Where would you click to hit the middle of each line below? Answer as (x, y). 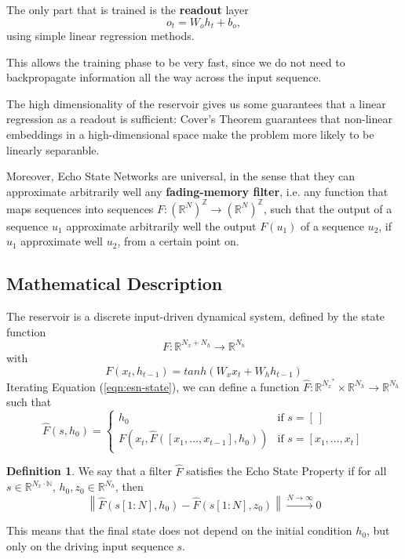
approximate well (62, 241)
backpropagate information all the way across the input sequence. (164, 77)
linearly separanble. (53, 149)
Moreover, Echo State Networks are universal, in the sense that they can (181, 176)
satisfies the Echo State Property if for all (286, 471)
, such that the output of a (328, 208)
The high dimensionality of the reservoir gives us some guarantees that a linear (196, 103)
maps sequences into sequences (80, 208)
